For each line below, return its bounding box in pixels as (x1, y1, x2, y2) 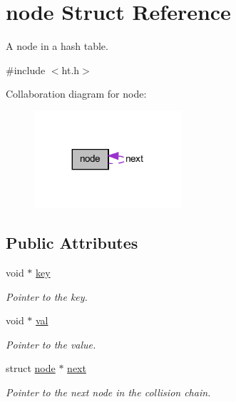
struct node (6, 361, 56, 376)
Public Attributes (6, 232, 138, 254)
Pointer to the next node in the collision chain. (6, 384, 211, 399)
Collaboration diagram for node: (6, 86, 147, 101)
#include (6, 62, 46, 77)
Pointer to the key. (6, 289, 88, 304)
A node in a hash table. (6, 38, 108, 53)
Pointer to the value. (6, 336, 96, 351)
